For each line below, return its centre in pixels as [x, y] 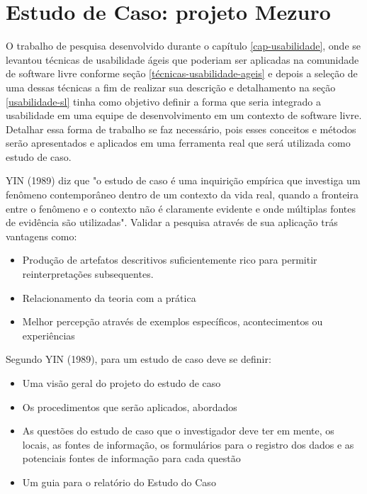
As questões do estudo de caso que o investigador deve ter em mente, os [178, 431]
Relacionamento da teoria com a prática [109, 297]
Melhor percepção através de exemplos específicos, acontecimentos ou [173, 321]
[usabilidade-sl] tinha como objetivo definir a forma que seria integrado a [163, 101]
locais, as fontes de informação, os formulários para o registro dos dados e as [188, 444]
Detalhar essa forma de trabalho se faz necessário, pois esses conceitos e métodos [181, 129]
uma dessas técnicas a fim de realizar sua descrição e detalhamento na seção [171, 87]
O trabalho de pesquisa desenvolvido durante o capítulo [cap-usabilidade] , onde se [183, 46]
